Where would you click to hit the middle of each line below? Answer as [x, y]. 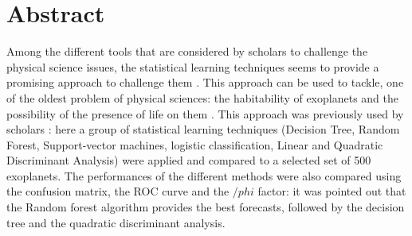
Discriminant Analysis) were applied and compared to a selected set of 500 [189, 160]
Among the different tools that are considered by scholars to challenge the [187, 51]
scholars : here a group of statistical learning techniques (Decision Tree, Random [203, 129]
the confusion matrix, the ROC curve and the [118, 191]
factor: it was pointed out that [332, 191]
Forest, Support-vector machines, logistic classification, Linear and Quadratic [195, 144]
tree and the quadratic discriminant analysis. [116, 222]
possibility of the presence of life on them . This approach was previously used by [205, 113]
